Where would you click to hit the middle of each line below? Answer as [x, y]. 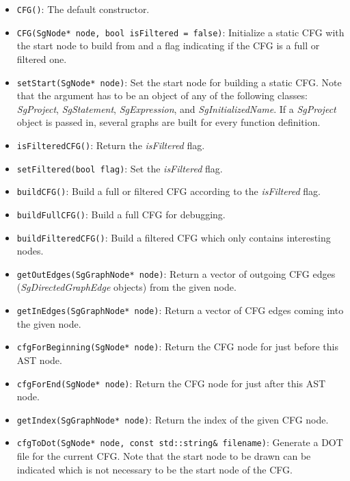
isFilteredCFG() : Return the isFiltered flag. [111, 145]
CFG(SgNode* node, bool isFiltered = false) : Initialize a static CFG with [180, 32]
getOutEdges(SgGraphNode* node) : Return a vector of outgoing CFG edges [176, 273]
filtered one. [42, 58]
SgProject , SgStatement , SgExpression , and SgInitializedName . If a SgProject [176, 108]
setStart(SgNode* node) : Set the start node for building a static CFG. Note [179, 82]
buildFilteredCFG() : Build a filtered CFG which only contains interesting [174, 237]
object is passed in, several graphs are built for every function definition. [169, 122]
